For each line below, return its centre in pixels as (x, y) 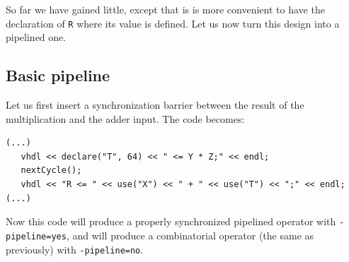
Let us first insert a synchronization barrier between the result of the (155, 105)
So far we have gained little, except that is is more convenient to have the (165, 9)
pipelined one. (36, 37)
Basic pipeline (58, 75)
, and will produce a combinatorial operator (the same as (190, 235)
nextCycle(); (51, 171)
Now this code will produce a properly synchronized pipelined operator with (171, 221)
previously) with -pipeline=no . (75, 249)
